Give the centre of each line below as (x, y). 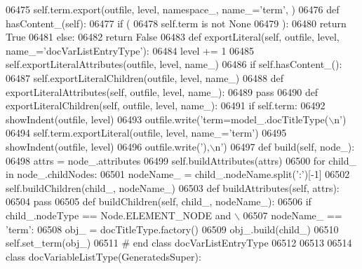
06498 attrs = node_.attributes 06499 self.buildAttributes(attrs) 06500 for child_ (181, 160)
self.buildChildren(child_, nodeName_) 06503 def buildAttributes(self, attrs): (173, 187)
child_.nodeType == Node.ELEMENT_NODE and (119, 215)
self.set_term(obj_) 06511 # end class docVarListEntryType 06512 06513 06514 (179, 243)
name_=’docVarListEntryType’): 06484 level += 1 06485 (130, 50)
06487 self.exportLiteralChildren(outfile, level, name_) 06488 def (145, 77)
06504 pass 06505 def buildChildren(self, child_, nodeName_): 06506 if (159, 201)
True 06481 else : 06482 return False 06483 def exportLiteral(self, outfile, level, (173, 37)
